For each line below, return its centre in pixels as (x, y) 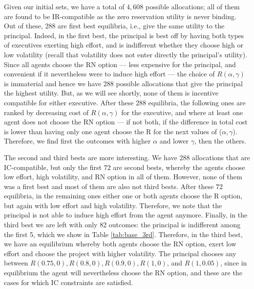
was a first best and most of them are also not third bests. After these (109, 186)
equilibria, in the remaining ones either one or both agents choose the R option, (123, 196)
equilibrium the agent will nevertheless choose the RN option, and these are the (123, 273)
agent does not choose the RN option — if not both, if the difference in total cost (126, 122)
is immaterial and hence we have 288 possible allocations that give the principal (123, 83)
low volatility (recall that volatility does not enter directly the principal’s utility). (126, 54)
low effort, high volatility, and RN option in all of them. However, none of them (123, 177)
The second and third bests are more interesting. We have (91, 157)
